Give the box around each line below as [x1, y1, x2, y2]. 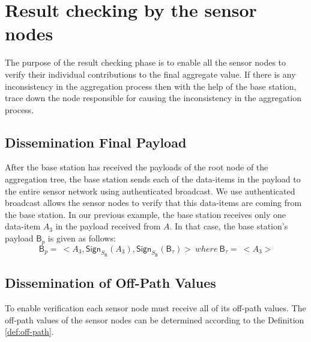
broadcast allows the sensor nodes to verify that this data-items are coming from [5, 196, 302, 209]
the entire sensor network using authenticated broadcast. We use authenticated [5, 184, 295, 197]
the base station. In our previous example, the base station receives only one [5, 208, 286, 220]
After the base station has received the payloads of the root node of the [5, 161, 268, 173]
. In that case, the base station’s [169, 220, 288, 232]
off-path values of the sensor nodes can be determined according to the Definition [5, 313, 304, 326]
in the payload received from [55, 220, 161, 232]
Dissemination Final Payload [5, 132, 187, 151]
